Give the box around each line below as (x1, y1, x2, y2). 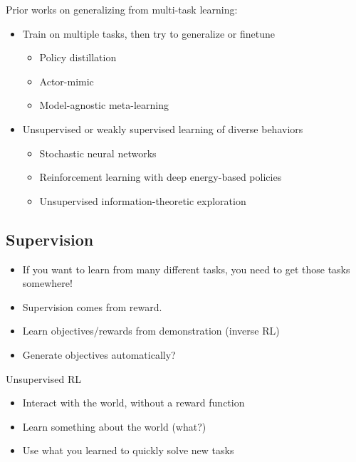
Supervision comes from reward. (22, 299, 162, 314)
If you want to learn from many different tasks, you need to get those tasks (22, 261, 350, 276)
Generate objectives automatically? (22, 347, 176, 362)
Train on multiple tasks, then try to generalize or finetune (22, 26, 276, 41)
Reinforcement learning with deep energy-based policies (39, 169, 282, 184)
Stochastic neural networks (39, 145, 157, 160)
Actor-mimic (39, 73, 94, 88)
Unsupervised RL (6, 371, 81, 386)
